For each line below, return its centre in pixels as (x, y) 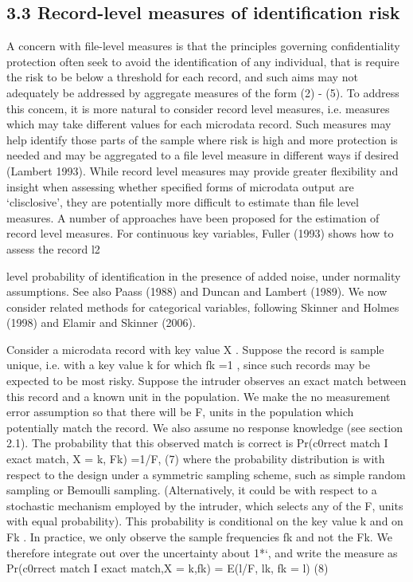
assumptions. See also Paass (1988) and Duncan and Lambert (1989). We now (197, 291)
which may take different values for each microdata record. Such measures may (199, 124)
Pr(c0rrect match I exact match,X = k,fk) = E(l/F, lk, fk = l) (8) (168, 568)
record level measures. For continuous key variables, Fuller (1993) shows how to (200, 233)
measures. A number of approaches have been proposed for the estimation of (193, 217)
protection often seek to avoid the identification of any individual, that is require (203, 61)
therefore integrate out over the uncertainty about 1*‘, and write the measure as (202, 552)
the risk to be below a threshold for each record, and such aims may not (182, 77)
